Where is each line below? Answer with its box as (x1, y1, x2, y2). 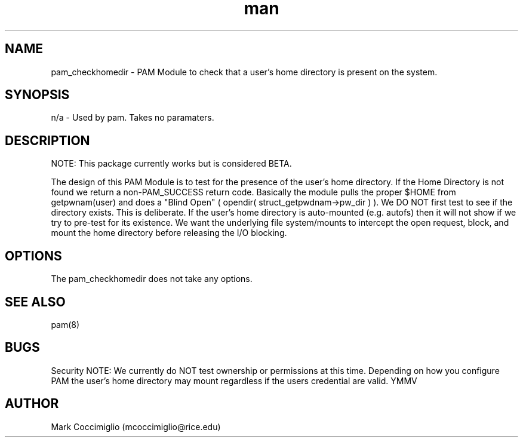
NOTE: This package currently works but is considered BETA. (51, 158, 292, 169)
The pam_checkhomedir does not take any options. (51, 274, 253, 284)
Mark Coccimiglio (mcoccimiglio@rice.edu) (51, 421, 221, 432)
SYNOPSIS (5, 87, 70, 103)
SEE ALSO (5, 294, 66, 309)
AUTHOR (5, 396, 59, 412)
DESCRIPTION (5, 133, 90, 148)
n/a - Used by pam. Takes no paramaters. (51, 112, 214, 123)
